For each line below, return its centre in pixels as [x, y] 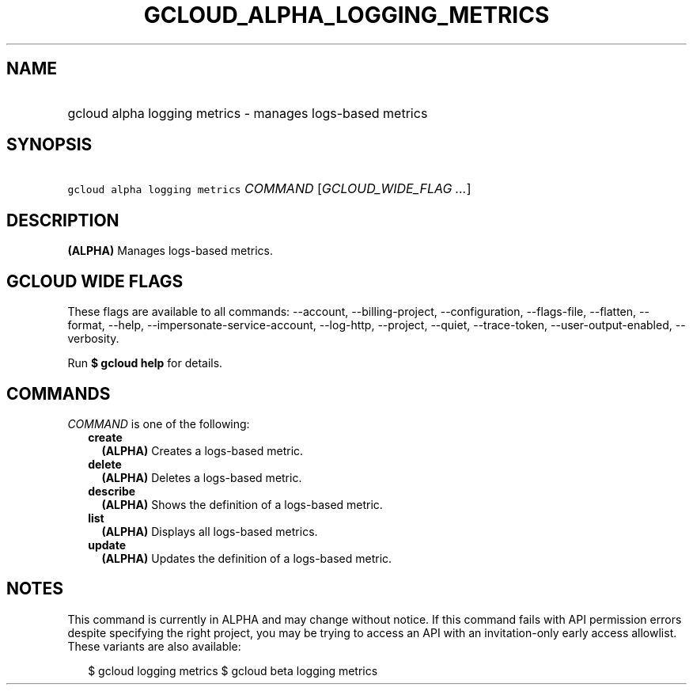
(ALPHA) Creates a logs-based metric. [203, 450]
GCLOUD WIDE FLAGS [95, 281]
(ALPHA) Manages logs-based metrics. [170, 251]
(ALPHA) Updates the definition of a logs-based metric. [247, 558]
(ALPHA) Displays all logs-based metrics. [210, 531]
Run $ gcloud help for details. [145, 363]
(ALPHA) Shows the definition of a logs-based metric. [242, 504]
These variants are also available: [154, 646]
